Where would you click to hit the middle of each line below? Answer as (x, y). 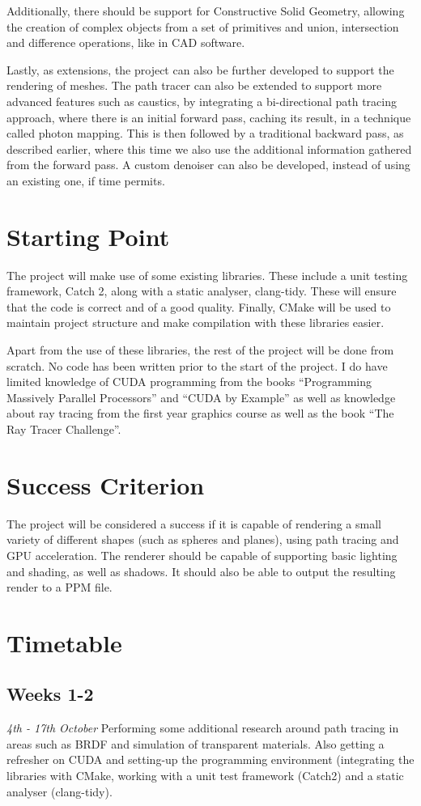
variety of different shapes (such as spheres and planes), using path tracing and (203, 539)
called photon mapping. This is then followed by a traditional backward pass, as (205, 133)
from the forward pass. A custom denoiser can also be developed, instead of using (208, 165)
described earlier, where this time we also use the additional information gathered (209, 148)
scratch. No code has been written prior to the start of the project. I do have (197, 365)
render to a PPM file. (60, 587)
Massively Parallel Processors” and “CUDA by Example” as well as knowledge (201, 397)
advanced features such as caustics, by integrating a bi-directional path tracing (202, 101)
